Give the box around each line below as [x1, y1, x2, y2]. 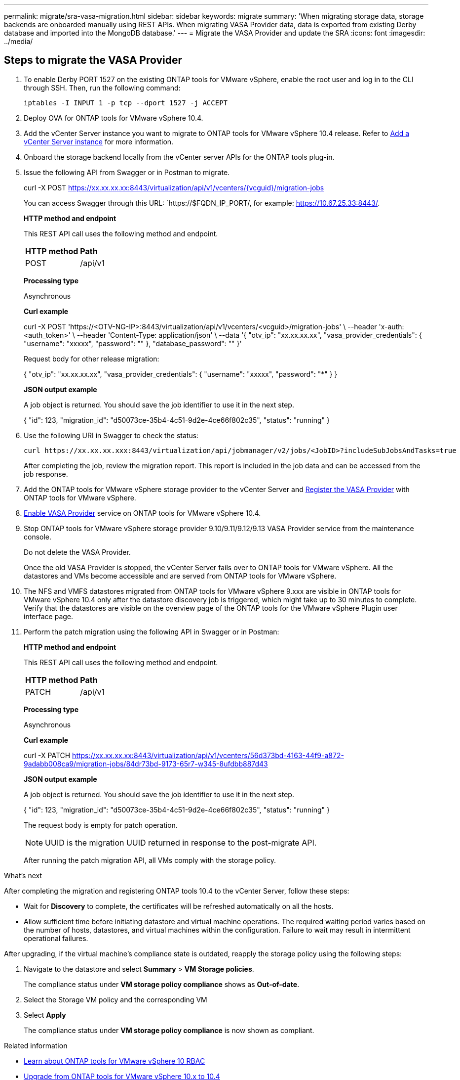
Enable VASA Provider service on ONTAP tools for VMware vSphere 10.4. [24, 508, 261, 517]
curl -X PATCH [24, 751, 71, 760]
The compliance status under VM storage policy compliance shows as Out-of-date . [24, 980, 300, 989]
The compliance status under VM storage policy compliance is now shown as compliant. [24, 1026, 314, 1035]
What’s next [4, 871, 42, 880]
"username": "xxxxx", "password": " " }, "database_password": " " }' [24, 339, 242, 348]
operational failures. [24, 934, 88, 943]
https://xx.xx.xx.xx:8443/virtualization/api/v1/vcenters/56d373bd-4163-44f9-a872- [72, 751, 344, 760]
